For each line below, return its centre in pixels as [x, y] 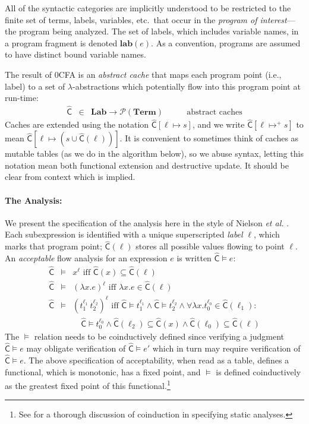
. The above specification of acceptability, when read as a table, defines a [156, 360]
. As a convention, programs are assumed [226, 42]
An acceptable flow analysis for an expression [86, 258]
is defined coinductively [258, 371]
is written [194, 258]
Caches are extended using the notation [77, 124]
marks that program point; [53, 246]
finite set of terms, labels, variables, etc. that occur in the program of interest [146, 19]
